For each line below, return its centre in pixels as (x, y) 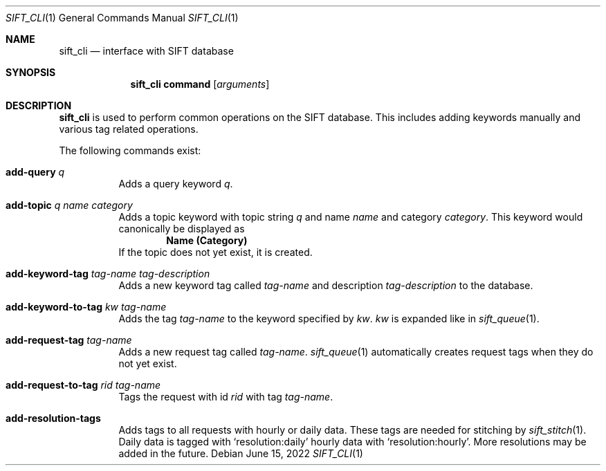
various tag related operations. (129, 129)
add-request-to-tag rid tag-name (83, 385)
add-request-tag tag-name (69, 340)
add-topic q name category (69, 205)
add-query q (35, 172)
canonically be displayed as (182, 229)
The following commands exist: (130, 150)
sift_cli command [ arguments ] (200, 84)
